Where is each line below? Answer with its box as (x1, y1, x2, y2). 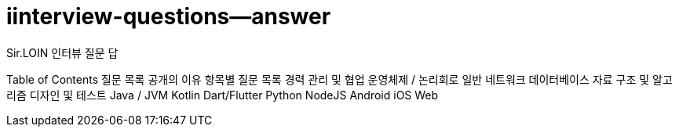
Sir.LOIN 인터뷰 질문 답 (6, 45, 119, 59)
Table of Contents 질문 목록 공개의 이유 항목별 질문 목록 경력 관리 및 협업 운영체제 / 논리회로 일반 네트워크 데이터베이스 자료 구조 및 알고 (6, 72, 673, 86)
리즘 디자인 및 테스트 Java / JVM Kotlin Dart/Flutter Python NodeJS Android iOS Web (6, 88, 439, 102)
